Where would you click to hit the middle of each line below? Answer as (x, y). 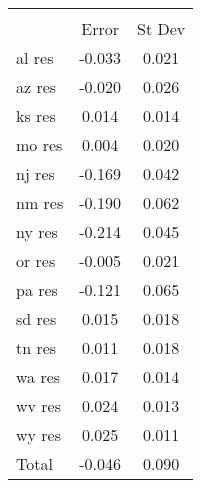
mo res (39, 144)
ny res (37, 231)
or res (36, 260)
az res (36, 86)
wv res (39, 405)
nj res (35, 173)
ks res (36, 115)
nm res (40, 202)
